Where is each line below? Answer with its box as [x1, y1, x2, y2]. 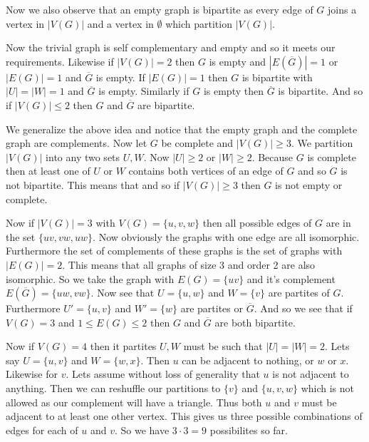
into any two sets [46, 149, 120, 164]
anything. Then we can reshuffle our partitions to [6, 381, 221, 396]
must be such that [183, 339, 263, 354]
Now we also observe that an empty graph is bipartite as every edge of [6, 2, 313, 16]
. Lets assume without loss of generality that [66, 366, 260, 381]
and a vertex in [87, 16, 154, 31]
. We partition [291, 135, 353, 150]
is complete [307, 149, 356, 164]
